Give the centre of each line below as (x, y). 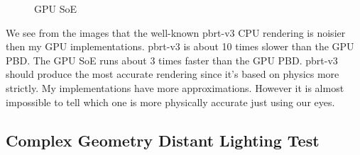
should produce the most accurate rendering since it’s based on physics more (173, 74)
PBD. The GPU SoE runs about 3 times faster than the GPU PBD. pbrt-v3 (172, 60)
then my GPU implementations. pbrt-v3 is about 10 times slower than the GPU (180, 46)
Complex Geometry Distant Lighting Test (163, 140)
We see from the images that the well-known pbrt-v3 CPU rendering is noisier (176, 32)
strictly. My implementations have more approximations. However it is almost (175, 87)
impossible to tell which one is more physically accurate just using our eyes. (170, 102)
